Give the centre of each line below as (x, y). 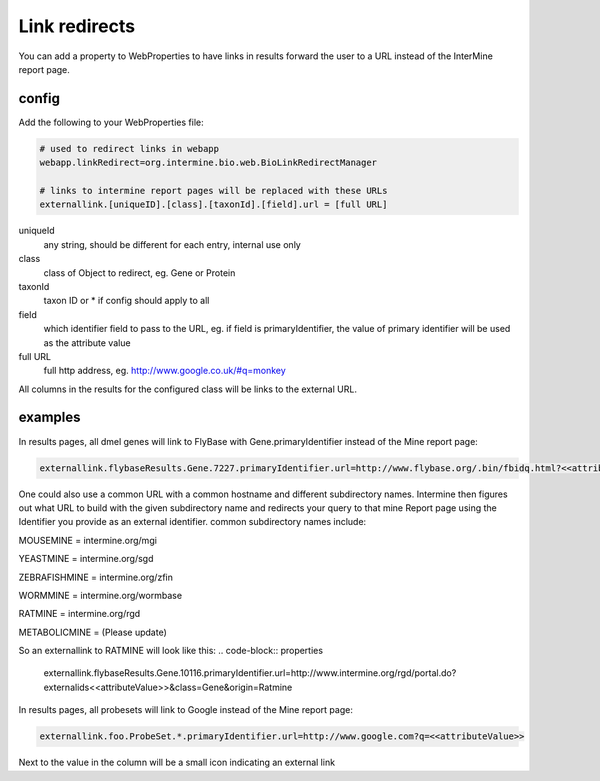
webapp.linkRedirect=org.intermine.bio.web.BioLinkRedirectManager (208, 163)
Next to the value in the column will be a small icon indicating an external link (176, 762)
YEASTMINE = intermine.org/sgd (86, 559)
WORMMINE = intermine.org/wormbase (100, 595)
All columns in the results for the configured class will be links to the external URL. (187, 389)
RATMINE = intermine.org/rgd (79, 614)
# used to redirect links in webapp (129, 148)
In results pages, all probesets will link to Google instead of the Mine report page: (186, 710)
